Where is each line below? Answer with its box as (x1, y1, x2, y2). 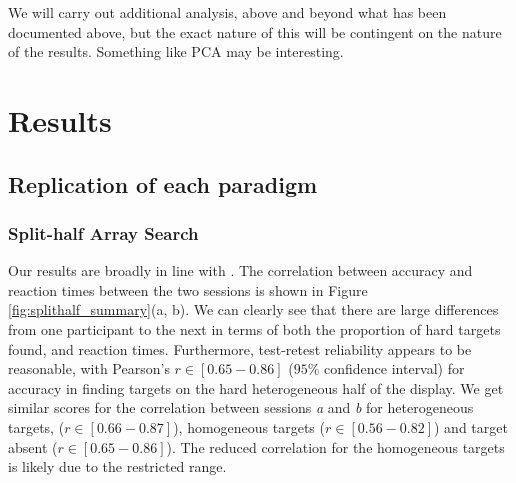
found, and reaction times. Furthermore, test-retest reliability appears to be (8, 338, 472, 359)
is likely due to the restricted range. (8, 456, 227, 477)
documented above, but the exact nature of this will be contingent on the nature (8, 21, 502, 42)
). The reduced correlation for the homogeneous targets (166, 436, 505, 457)
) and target (434, 416, 508, 437)
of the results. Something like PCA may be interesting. (8, 41, 344, 62)
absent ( (8, 436, 58, 457)
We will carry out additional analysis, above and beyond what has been (8, 2, 447, 22)
